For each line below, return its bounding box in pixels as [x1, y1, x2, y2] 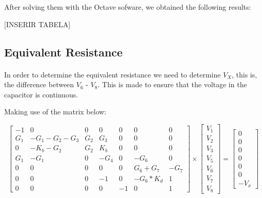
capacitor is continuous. [4, 89, 78, 100]
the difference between [4, 79, 74, 90]
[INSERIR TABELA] [4, 18, 71, 29]
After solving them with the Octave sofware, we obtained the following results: [4, 2, 251, 12]
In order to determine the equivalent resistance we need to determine [4, 69, 221, 80]
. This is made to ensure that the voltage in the [97, 79, 247, 90]
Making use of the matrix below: [4, 106, 107, 117]
